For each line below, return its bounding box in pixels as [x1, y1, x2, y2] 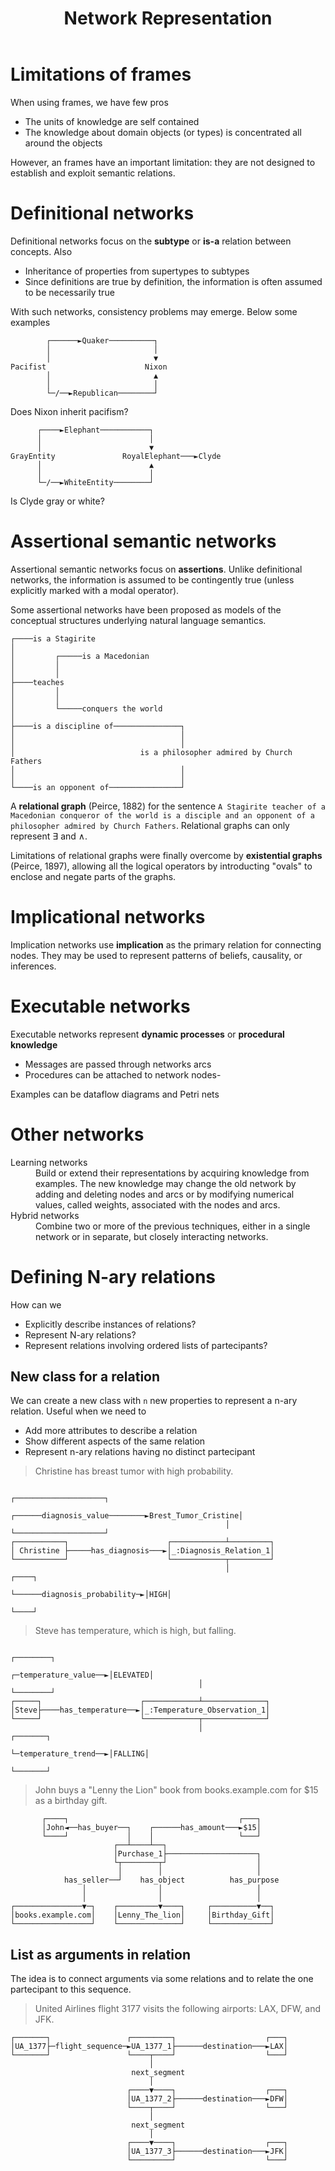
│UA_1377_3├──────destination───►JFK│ [126, 2147, 288, 2157]
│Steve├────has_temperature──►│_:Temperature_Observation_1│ [10, 1705, 271, 1716]
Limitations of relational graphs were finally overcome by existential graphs [10, 849, 323, 861]
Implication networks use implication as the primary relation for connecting [10, 938, 322, 951]
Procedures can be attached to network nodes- [24, 1068, 222, 1081]
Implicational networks [10, 906, 206, 928]
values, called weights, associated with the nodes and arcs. [35, 1198, 281, 1211]
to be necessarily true [24, 286, 115, 298]
